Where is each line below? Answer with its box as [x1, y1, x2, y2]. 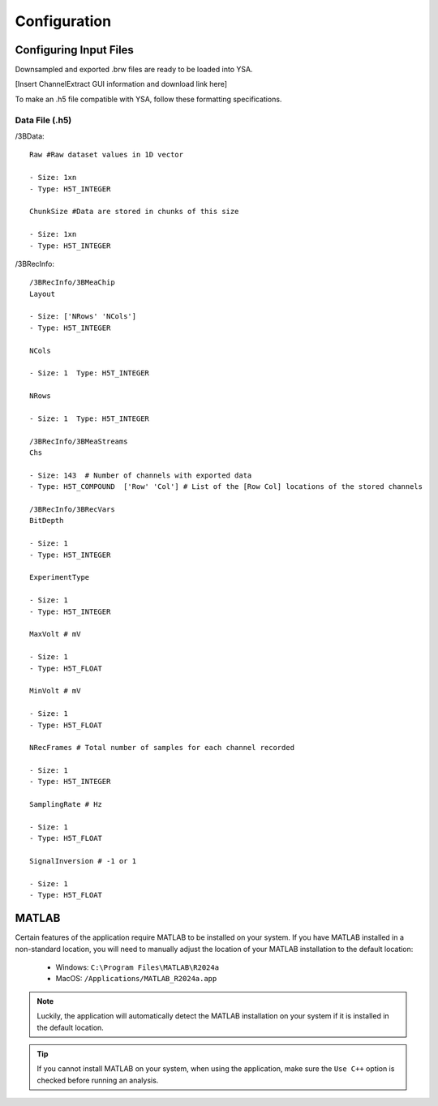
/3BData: [15, 131, 45, 141]
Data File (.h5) [15, 114, 72, 126]
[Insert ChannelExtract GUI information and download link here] [15, 79, 227, 89]
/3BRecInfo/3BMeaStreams [29, 436, 128, 446]
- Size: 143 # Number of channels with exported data [29, 470, 252, 480]
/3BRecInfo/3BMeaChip [29, 278, 115, 287]
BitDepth [29, 516, 64, 525]
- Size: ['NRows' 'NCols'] [29, 312, 137, 321]
